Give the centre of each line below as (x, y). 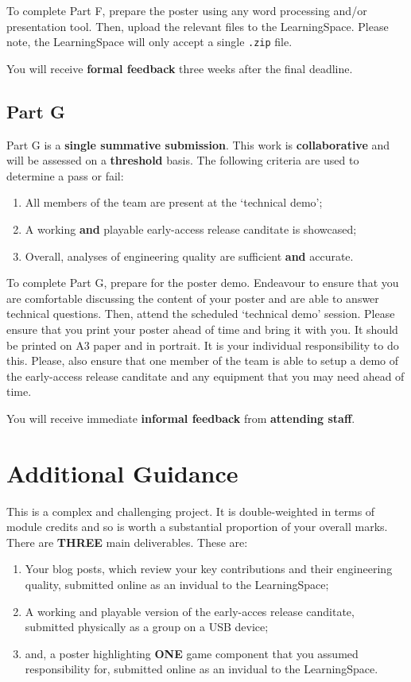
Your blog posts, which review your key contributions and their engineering (209, 569)
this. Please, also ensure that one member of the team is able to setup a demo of (202, 360)
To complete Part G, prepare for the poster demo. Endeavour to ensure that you (203, 283)
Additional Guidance (122, 473)
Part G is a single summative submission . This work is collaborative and (198, 144)
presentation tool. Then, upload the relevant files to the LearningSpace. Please (198, 26)
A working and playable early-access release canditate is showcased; (191, 229)
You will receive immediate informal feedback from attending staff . (181, 418)
